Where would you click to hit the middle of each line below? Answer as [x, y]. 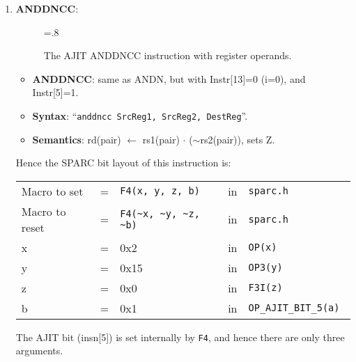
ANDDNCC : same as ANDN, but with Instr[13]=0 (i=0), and [169, 78]
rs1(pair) [161, 139]
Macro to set [52, 191]
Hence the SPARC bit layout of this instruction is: [123, 163]
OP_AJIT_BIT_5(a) [294, 308]
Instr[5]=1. [55, 92]
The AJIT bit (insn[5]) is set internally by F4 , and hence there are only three [180, 337]
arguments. [39, 351]
